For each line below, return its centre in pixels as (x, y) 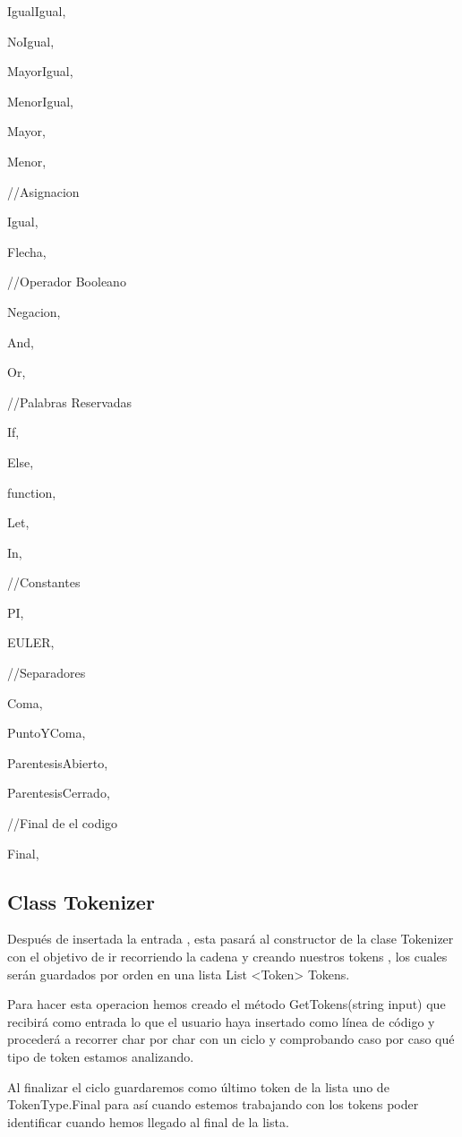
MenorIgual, (40, 101)
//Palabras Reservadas (70, 402)
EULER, (31, 642)
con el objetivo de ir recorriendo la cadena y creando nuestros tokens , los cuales (227, 957)
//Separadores (47, 673)
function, (32, 492)
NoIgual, (31, 41)
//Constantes (44, 582)
